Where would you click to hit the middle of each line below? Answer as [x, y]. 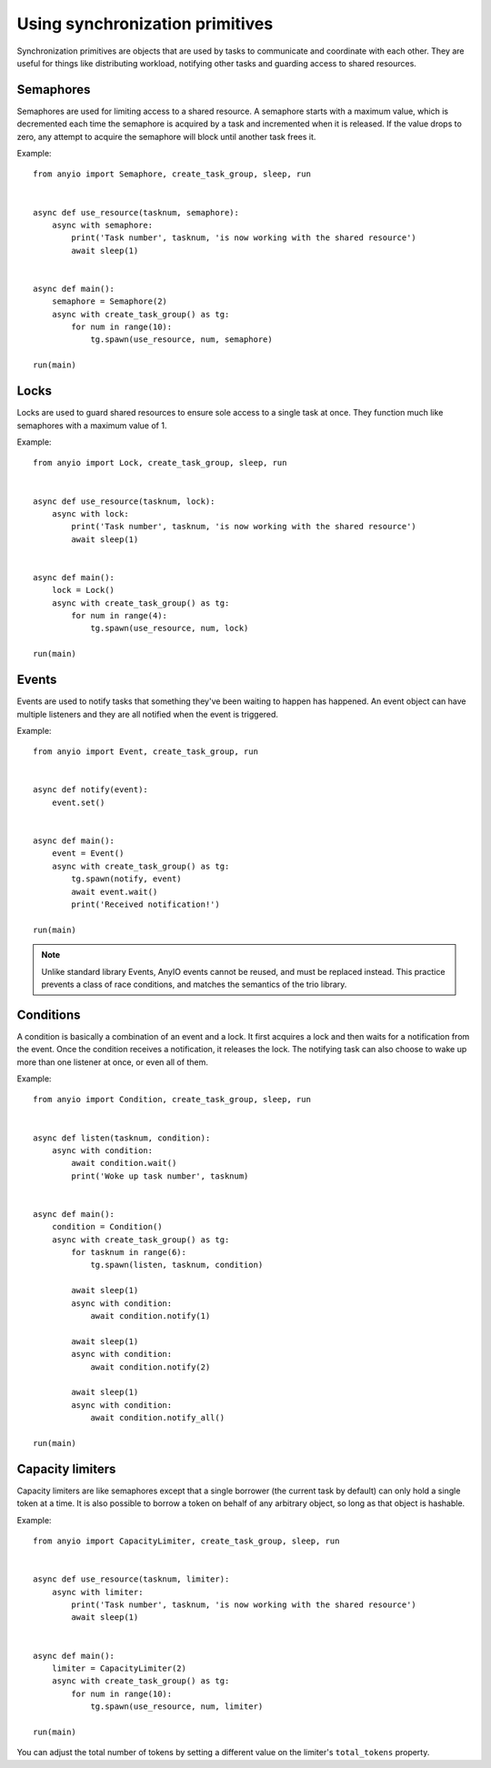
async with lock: [90, 513]
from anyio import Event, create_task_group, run [146, 752]
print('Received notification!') [145, 904]
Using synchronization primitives [145, 24]
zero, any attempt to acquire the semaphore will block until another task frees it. [166, 136]
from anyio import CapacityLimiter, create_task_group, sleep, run [186, 1541]
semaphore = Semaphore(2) [110, 301]
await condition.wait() [124, 1163]
